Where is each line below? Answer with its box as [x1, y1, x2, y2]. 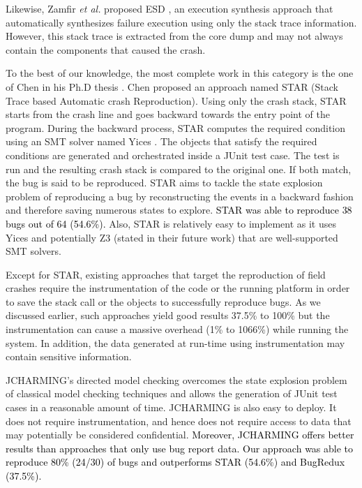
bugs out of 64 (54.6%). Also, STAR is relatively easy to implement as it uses [6, 216, 337, 230]
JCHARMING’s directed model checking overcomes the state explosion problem [6, 372, 347, 387]
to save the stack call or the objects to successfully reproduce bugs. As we [6, 294, 321, 309]
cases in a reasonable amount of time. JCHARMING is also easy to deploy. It [6, 400, 337, 415]
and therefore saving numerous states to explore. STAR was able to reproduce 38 [6, 202, 352, 217]
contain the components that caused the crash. [6, 42, 206, 57]
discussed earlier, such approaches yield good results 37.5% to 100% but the [6, 308, 330, 323]
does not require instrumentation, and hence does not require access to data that [6, 413, 352, 428]
